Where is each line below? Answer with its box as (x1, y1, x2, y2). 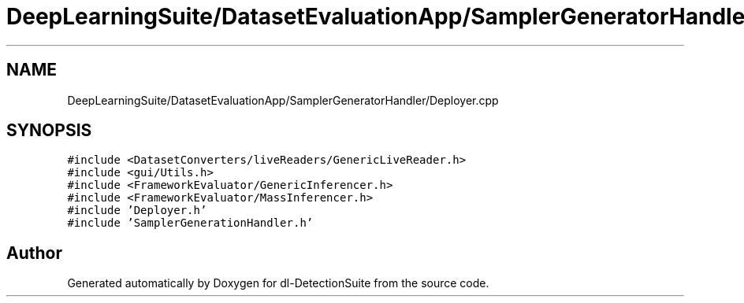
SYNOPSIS (6, 120, 92, 141)
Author (6, 242, 62, 263)
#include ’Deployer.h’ (67, 204, 207, 217)
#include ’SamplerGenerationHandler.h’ (67, 216, 314, 230)
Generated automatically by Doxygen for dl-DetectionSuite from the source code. (67, 276, 489, 290)
